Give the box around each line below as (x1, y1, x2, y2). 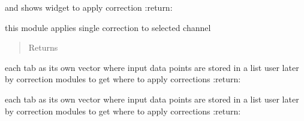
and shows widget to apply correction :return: (5, 1, 173, 13)
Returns (28, 41, 58, 54)
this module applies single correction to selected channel (5, 21, 211, 33)
